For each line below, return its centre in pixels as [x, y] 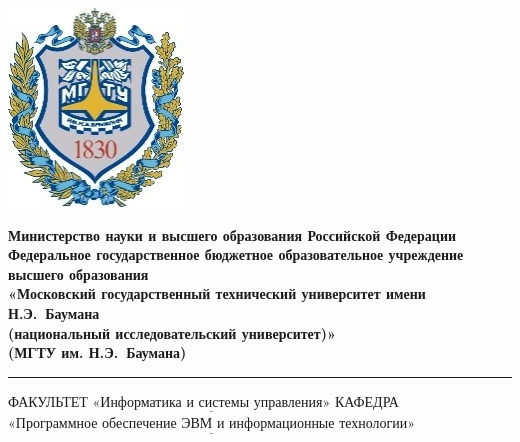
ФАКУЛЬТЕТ [48, 400]
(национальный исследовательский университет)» [172, 332]
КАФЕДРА [366, 400]
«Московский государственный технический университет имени [217, 293]
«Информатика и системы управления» [211, 402]
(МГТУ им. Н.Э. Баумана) [97, 352]
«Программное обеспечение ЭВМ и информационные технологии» [212, 423]
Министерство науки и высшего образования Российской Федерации [232, 234]
